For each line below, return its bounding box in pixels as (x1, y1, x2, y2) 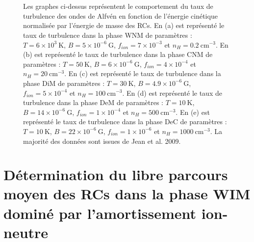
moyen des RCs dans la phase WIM (3, 184, 251, 204)
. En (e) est (176, 107, 210, 117)
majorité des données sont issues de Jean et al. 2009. (23, 135, 181, 146)
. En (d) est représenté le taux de (122, 87, 222, 98)
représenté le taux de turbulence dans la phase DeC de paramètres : (23, 116, 227, 127)
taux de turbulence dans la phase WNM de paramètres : (23, 29, 192, 40)
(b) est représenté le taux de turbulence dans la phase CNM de (23, 49, 213, 59)
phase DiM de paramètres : (23, 78, 105, 88)
